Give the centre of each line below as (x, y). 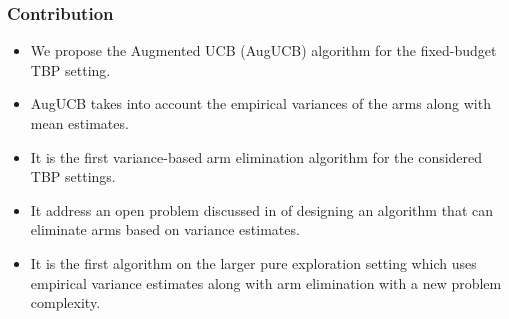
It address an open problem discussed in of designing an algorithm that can (262, 209)
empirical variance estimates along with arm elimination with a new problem (266, 282)
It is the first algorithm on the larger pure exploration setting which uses (253, 262)
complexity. (65, 302)
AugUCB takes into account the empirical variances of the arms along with (260, 103)
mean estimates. (79, 123)
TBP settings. (73, 176)
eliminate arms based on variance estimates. (165, 229)
